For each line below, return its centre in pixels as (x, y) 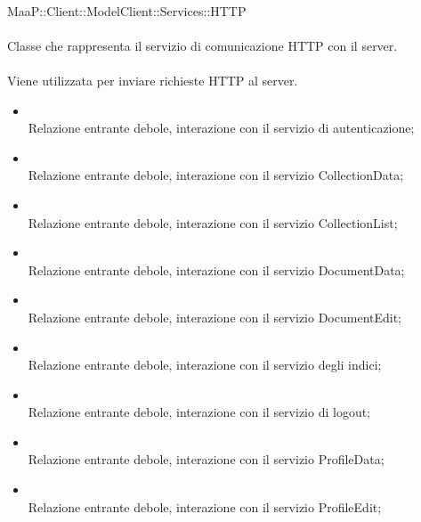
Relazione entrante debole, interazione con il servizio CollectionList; (213, 222)
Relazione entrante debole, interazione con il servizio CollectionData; (216, 175)
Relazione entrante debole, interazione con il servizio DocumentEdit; (215, 317)
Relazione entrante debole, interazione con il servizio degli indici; (205, 365)
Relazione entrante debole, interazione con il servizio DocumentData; (216, 269)
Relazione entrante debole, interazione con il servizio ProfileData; (206, 459)
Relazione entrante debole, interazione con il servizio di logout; (199, 412)
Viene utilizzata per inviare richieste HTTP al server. (153, 80)
